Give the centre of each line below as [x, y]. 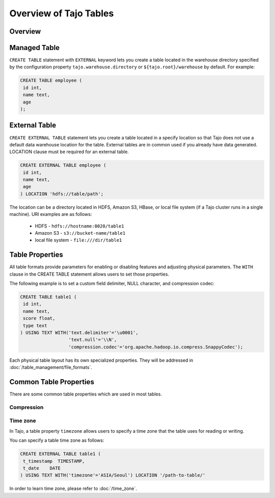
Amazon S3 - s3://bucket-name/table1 [80, 233]
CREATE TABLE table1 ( [48, 297]
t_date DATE [42, 468]
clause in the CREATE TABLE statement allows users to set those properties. [89, 274]
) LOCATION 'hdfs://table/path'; [62, 194]
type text [35, 326]
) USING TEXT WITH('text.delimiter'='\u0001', [79, 333]
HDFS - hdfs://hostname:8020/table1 [79, 226]
